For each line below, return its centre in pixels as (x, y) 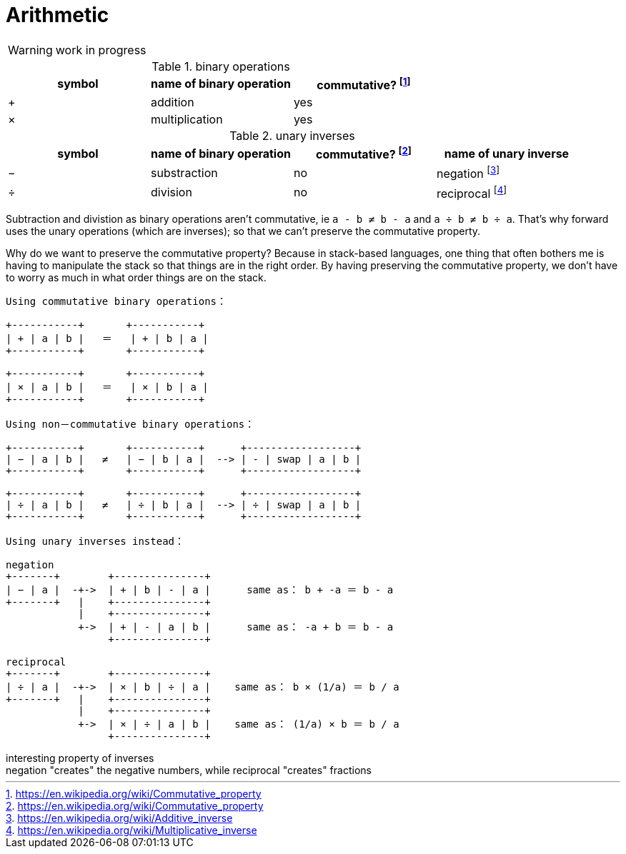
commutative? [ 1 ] (364, 84)
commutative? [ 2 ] (364, 154)
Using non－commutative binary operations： (130, 425)
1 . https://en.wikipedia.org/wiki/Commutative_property (134, 794)
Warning (30, 50)
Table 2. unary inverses (292, 136)
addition (172, 102)
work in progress (101, 50)
